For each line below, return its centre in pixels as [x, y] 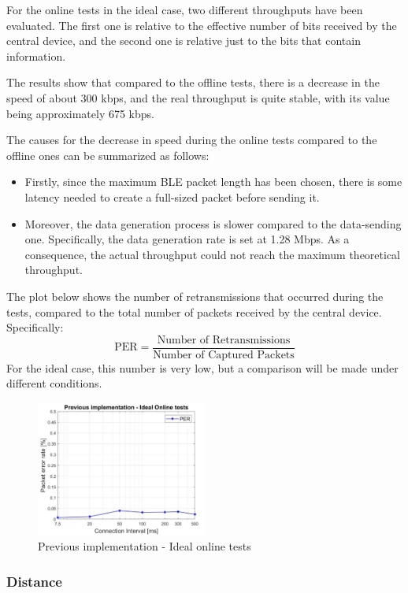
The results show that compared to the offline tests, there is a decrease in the [193, 82]
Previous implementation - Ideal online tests [145, 546]
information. [36, 56]
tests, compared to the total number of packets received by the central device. [194, 311]
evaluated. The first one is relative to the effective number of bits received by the [202, 25]
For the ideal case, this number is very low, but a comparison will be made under [202, 367]
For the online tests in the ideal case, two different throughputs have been [185, 9]
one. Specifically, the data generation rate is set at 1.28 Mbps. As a [187, 239]
